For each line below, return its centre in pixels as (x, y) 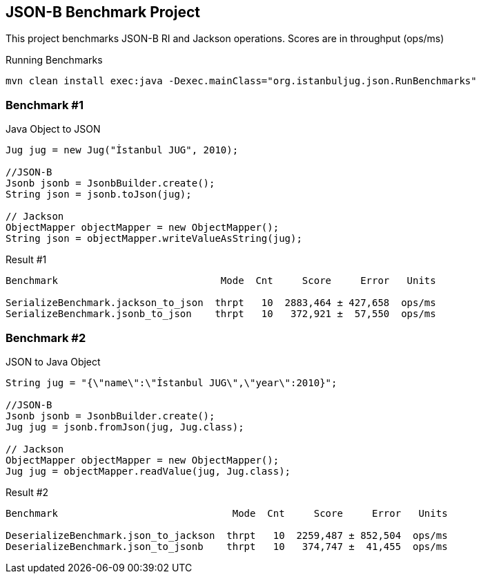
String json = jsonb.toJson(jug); (99, 194)
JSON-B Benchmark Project (103, 12)
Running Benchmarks (54, 60)
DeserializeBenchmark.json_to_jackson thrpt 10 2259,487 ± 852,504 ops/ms (227, 535)
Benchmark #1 (45, 105)
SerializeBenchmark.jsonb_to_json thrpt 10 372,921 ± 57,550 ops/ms (221, 314)
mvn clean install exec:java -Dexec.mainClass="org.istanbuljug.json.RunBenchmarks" (241, 81)
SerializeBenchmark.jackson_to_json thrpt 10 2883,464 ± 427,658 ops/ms (221, 303)
